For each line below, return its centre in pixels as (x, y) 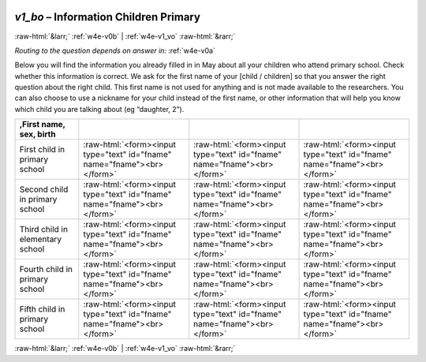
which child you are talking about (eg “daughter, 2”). (99, 109)
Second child (44, 189)
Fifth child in (42, 309)
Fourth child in (46, 270)
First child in (42, 150)
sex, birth (37, 134)
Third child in (44, 230)
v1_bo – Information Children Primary (108, 17)
